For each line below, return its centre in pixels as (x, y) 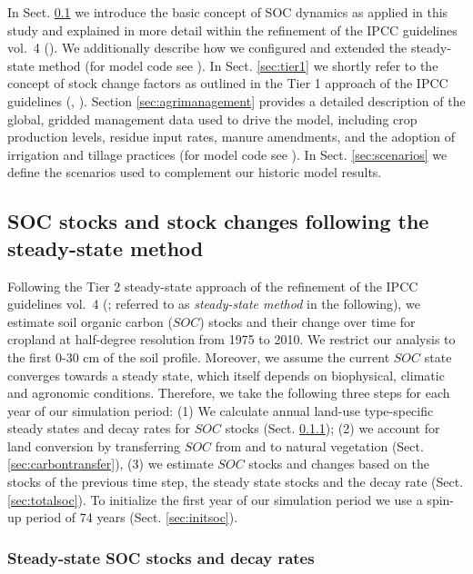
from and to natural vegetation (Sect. (319, 445)
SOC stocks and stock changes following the (218, 221)
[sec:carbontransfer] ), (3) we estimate (111, 464)
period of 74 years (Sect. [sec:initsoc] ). (132, 517)
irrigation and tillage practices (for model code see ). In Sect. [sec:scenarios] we (227, 154)
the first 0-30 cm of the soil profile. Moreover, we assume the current (199, 356)
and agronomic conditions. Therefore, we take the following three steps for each (229, 393)
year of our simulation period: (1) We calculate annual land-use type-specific (221, 410)
